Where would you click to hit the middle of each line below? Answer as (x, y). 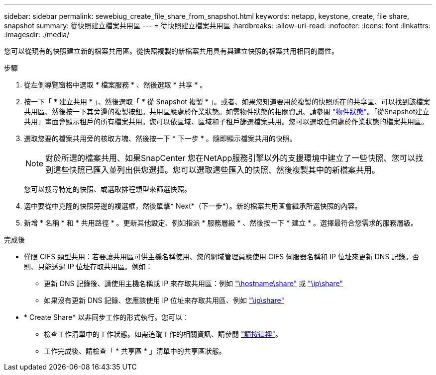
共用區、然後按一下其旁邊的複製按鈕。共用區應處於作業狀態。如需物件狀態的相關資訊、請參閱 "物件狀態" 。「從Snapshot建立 (227, 112)
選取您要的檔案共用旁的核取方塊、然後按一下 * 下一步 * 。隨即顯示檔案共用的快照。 (160, 138)
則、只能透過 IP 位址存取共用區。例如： (88, 266)
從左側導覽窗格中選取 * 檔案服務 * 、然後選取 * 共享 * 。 (115, 85)
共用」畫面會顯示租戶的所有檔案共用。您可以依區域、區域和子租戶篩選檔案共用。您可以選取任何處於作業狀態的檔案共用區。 (226, 121)
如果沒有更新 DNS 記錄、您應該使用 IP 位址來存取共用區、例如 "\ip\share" (164, 300)
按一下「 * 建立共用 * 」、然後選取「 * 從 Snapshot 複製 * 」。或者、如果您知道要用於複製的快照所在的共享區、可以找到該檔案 (227, 102)
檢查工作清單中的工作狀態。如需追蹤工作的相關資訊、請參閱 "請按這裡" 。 (163, 334)
